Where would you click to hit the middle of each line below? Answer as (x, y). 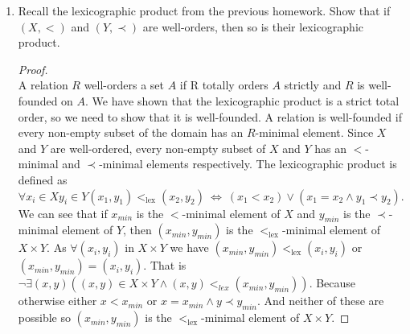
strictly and (313, 85)
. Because (332, 283)
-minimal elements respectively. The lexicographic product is (248, 164)
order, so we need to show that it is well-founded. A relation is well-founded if (210, 116)
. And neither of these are (321, 301)
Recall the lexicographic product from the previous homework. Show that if (204, 10)
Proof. (33, 69)
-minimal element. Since (314, 132)
